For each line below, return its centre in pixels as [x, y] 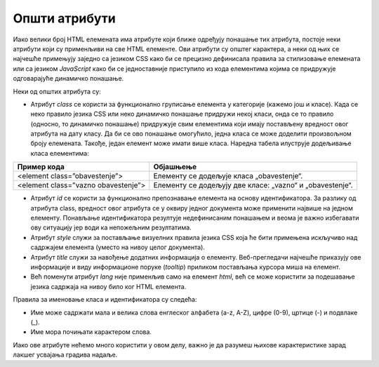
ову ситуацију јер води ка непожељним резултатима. [111, 227]
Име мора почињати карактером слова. [91, 332]
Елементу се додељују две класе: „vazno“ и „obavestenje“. [253, 185]
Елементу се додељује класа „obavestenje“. [228, 176]
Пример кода [41, 167]
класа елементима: [60, 153]
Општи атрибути [64, 18]
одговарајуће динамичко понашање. [68, 79]
